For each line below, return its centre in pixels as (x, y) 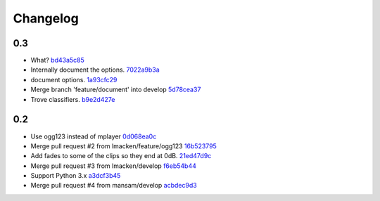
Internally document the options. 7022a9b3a (95, 70)
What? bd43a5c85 (57, 60)
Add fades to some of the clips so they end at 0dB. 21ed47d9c (121, 156)
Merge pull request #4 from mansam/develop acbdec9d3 (114, 186)
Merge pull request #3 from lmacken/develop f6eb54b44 (113, 166)
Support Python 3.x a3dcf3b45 (76, 176)
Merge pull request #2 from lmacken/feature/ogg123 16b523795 (124, 146)
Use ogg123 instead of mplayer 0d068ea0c (94, 136)
